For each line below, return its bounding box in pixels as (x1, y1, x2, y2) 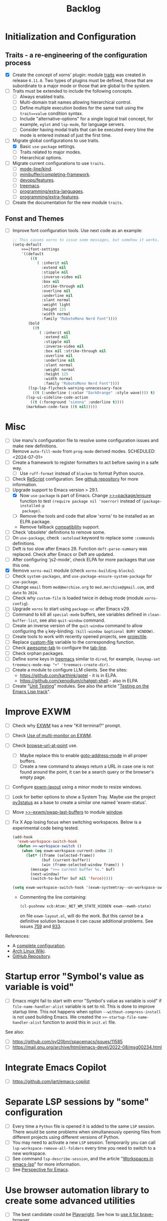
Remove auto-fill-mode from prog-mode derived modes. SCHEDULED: (12, 448, 156, 454)
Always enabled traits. (19, 94, 66, 100)
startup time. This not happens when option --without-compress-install (12, 1009, 161, 1014)
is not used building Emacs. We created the (12, 1014, 101, 1020)
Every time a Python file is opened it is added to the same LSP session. (12, 1123, 156, 1129)
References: (5, 933, 30, 939)
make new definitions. (12, 443, 58, 449)
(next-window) (30, 871, 60, 877)
